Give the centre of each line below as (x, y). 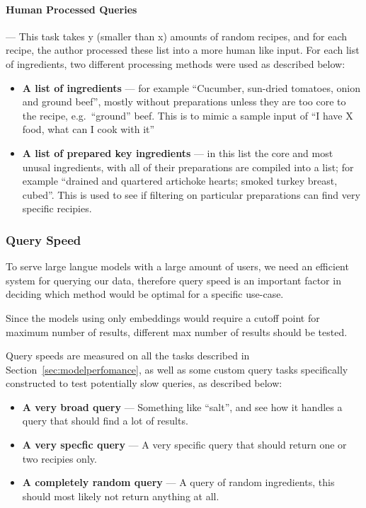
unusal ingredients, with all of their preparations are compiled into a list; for (188, 167)
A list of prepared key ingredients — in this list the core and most (178, 152)
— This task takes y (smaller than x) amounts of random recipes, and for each (177, 36)
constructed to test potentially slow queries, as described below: (144, 383)
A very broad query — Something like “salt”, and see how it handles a (182, 406)
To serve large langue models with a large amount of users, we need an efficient (177, 266)
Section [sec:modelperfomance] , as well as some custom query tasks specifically (177, 369)
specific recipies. (57, 208)
